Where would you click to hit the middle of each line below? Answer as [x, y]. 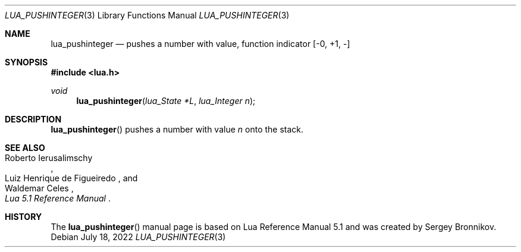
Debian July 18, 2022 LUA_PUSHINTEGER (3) [138, 237]
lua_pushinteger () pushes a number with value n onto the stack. [177, 129]
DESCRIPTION [33, 119]
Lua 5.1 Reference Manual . [58, 198]
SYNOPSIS [26, 62]
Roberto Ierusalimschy [49, 158]
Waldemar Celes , [39, 188]
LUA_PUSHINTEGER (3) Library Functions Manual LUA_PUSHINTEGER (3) [147, 15]
